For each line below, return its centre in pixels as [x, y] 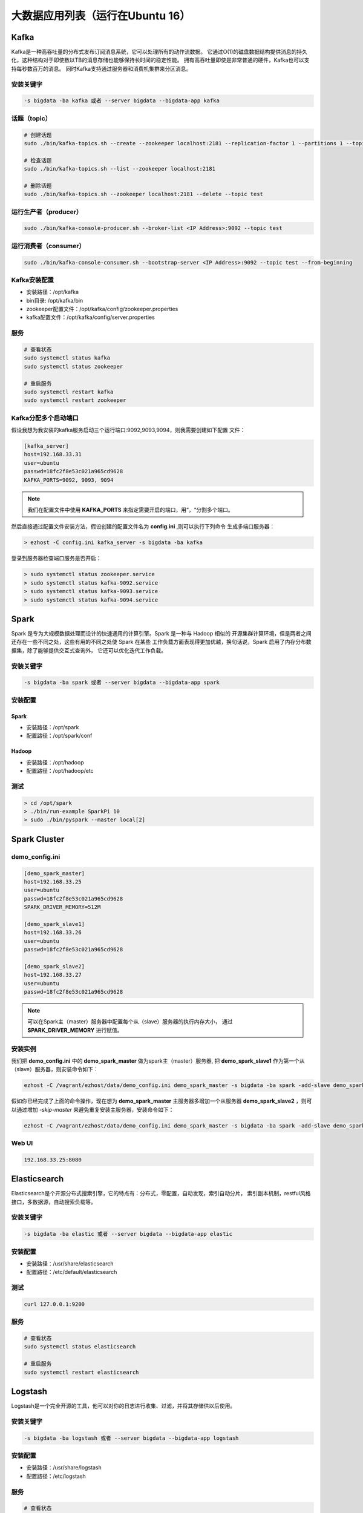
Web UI [22, 1143]
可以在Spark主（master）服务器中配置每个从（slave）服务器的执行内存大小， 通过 [130, 1022]
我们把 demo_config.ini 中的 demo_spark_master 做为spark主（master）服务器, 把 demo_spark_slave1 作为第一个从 [158, 1061]
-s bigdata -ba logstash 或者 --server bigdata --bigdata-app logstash [131, 1438]
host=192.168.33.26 [53, 933]
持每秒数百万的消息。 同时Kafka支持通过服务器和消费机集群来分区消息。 [101, 68]
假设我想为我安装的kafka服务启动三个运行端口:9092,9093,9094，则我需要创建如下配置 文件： [128, 430]
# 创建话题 [38, 135]
